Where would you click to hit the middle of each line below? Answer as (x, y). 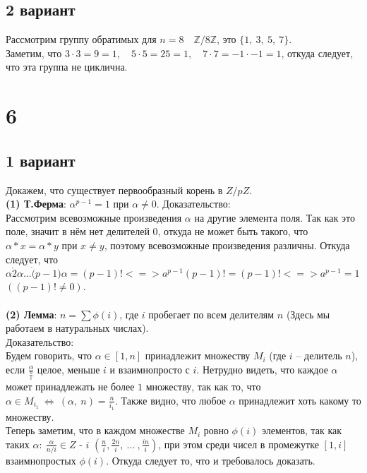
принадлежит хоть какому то (300, 400)
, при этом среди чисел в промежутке (239, 444)
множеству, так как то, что (203, 387)
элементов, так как (302, 430)
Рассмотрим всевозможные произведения (94, 217)
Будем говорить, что (49, 355)
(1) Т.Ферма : (36, 204)
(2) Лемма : (31, 314)
